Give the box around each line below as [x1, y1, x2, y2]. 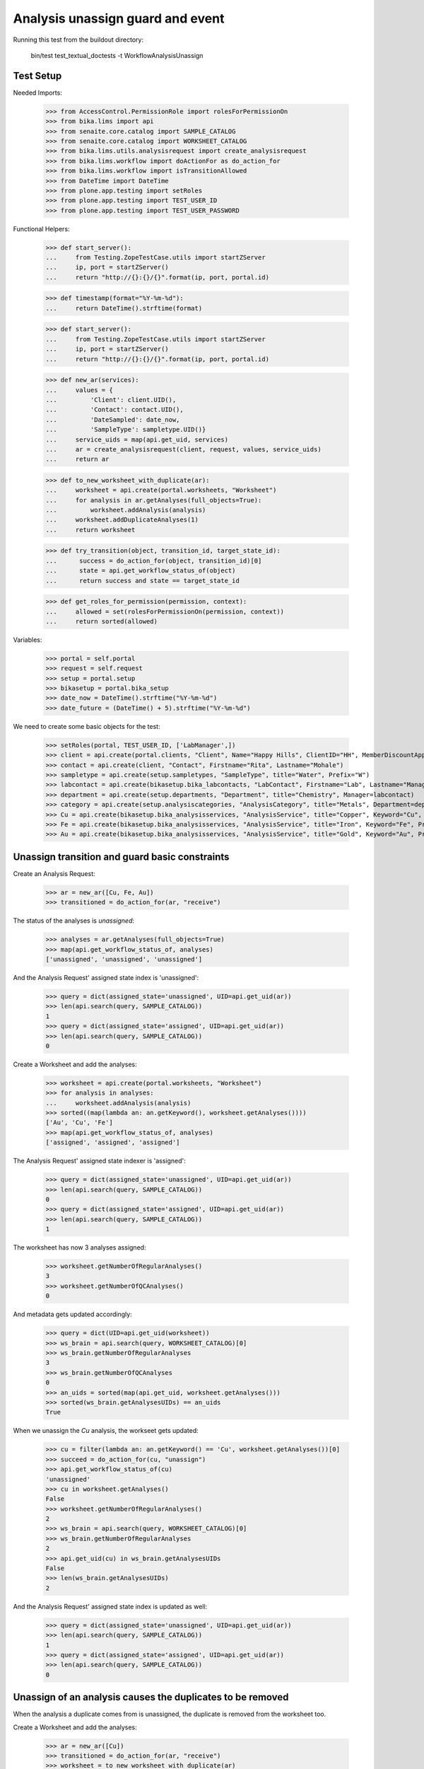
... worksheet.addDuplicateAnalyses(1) [45, 516, 199, 524]
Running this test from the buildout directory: [13, 35, 144, 44]
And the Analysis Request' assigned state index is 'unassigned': [13, 973, 199, 981]
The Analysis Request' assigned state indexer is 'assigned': [13, 1157, 187, 1165]
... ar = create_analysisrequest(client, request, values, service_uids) [45, 445, 322, 453]
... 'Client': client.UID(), [45, 396, 177, 403]
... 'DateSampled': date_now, [45, 415, 180, 424]
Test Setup [13, 69, 62, 81]
